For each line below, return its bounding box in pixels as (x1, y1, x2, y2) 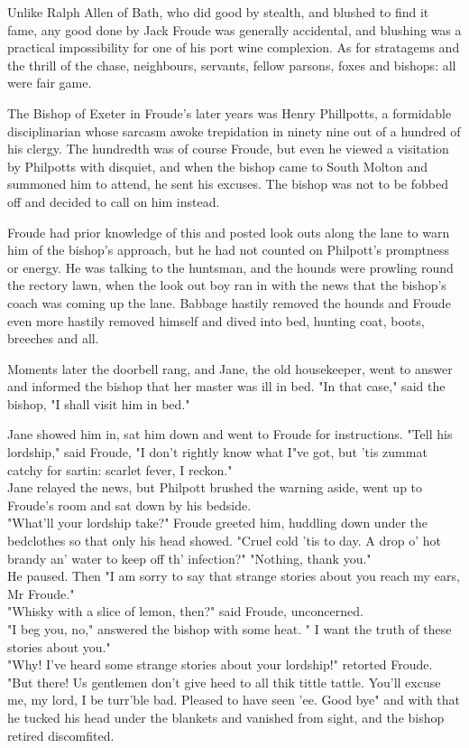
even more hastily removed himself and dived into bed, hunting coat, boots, (7, 311, 425, 330)
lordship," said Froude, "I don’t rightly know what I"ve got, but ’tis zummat (7, 443, 428, 462)
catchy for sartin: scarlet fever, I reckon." (7, 460, 233, 479)
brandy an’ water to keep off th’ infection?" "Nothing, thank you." (7, 548, 372, 567)
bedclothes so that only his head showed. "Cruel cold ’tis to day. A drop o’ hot (7, 531, 441, 550)
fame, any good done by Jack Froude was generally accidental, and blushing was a (7, 20, 462, 39)
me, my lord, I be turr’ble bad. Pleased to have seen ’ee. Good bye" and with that (7, 690, 461, 709)
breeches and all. (7, 329, 99, 348)
